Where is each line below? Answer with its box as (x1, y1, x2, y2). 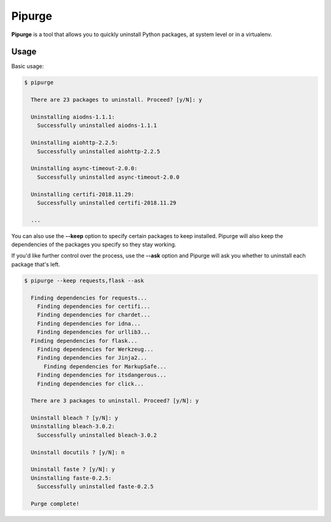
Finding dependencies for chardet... (37, 312, 151, 318)
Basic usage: (11, 63, 44, 70)
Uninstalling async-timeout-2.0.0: (31, 165, 138, 172)
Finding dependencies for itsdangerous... (37, 372, 167, 378)
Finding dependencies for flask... (31, 337, 138, 344)
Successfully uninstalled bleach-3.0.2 (37, 431, 158, 439)
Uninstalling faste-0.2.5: (31, 474, 112, 482)
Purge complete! (31, 500, 80, 507)
